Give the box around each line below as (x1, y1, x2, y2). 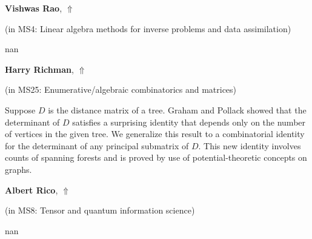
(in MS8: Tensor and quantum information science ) (5, 204, 195, 217)
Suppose (5, 103, 36, 116)
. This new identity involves (198, 139, 301, 152)
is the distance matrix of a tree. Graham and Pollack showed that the (48, 103, 307, 116)
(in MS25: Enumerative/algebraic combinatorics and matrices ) (5, 83, 237, 96)
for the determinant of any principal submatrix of (5, 139, 189, 152)
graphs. (5, 163, 32, 175)
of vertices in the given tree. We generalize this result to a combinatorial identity (5, 127, 305, 140)
